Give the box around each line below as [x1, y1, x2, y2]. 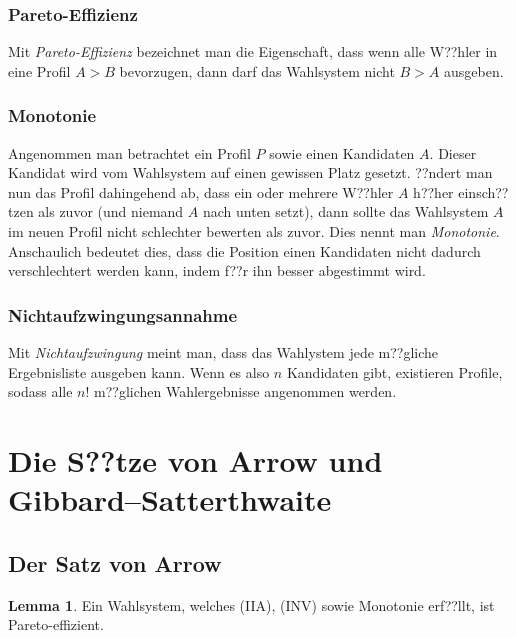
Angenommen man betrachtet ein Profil [8, 142, 251, 163]
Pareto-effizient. [8, 614, 104, 635]
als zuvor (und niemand [38, 201, 184, 222]
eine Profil [8, 60, 71, 81]
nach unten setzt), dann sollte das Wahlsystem [202, 201, 489, 222]
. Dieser [429, 142, 477, 163]
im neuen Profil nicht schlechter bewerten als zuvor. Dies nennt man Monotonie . [8, 221, 500, 241]
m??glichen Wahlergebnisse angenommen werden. [94, 381, 397, 402]
